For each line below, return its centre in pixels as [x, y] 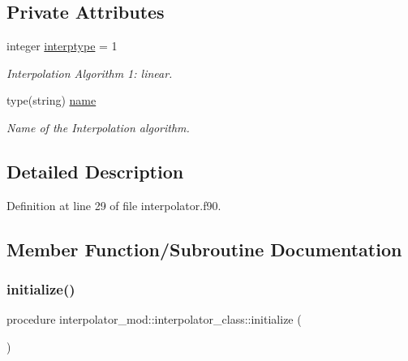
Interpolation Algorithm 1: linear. [90, 73]
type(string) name [52, 100]
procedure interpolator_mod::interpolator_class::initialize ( [154, 319]
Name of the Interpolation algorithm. [98, 127]
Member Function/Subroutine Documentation [204, 249]
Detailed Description [95, 171]
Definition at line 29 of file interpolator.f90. [114, 205]
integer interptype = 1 [62, 46]
